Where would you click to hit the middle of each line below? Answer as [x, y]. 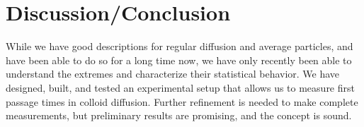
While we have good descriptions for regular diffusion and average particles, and [180, 46]
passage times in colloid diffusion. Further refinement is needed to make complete [182, 101]
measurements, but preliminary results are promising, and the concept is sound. [179, 115]
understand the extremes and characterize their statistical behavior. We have [173, 74]
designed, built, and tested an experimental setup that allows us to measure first [180, 87]
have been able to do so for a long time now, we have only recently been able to [179, 60]
